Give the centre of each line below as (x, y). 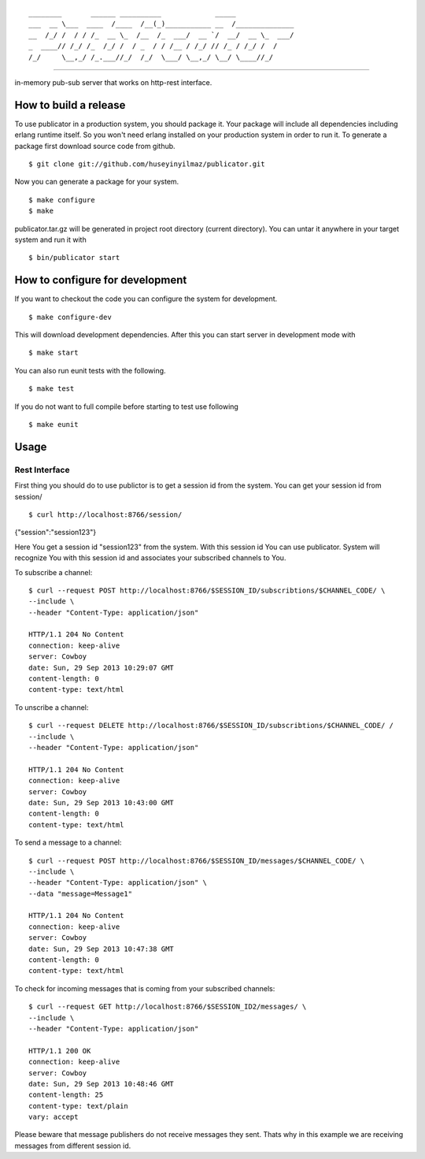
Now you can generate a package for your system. (97, 182)
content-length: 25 (66, 1095)
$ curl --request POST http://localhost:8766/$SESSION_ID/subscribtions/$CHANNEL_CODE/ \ (207, 590)
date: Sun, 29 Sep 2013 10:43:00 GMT (102, 802)
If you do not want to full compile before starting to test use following (127, 407)
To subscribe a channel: (54, 572)
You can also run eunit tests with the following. (90, 370)
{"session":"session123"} (55, 533)
